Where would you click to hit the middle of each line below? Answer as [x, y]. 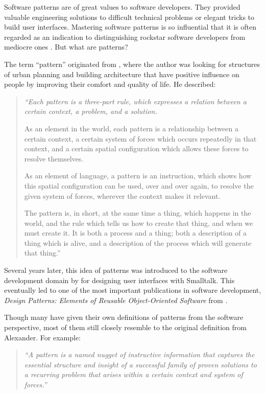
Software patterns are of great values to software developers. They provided [122, 7]
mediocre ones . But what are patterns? [66, 47]
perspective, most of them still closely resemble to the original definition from [125, 327]
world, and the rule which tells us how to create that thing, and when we [139, 223]
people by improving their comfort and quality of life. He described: [110, 84]
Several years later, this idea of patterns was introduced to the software [116, 270]
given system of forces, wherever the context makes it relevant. [122, 195]
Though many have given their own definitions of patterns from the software [124, 317]
